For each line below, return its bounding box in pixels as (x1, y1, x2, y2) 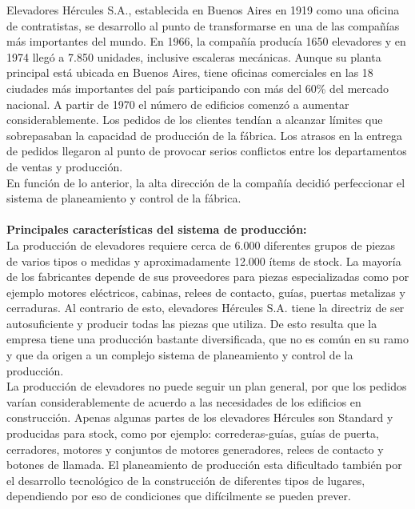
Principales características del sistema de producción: (6, 221, 307, 238)
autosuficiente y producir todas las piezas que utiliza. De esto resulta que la (6, 315, 377, 331)
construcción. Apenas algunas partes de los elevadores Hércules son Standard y (6, 409, 393, 426)
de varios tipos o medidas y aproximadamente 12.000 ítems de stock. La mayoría (6, 252, 401, 269)
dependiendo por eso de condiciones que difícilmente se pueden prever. (6, 487, 351, 504)
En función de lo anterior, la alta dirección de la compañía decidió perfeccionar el (6, 174, 405, 190)
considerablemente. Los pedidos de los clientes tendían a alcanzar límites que (6, 111, 383, 128)
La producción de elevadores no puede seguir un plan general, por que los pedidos (6, 378, 407, 395)
